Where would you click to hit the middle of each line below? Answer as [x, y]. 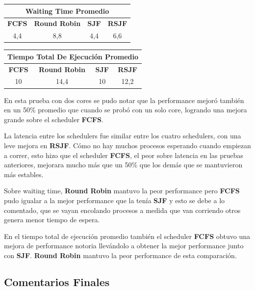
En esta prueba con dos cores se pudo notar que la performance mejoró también [124, 100]
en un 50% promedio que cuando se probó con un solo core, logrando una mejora [126, 110]
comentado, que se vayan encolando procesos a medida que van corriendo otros [122, 210]
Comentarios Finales [57, 281]
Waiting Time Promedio [67, 11]
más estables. [24, 174]
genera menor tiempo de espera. [52, 220]
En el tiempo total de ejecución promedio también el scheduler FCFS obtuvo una [127, 236]
